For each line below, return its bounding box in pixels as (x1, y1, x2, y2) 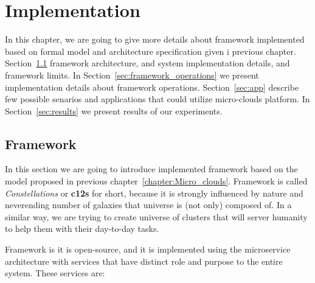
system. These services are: (5, 267, 105, 279)
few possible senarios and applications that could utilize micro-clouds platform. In (5, 93, 310, 105)
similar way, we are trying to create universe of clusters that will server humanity (5, 210, 308, 223)
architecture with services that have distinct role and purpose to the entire (5, 254, 283, 267)
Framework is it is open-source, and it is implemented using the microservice (5, 243, 291, 256)
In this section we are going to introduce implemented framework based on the (5, 162, 298, 175)
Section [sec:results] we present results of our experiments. (5, 104, 223, 117)
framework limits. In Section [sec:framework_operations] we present (5, 68, 259, 81)
